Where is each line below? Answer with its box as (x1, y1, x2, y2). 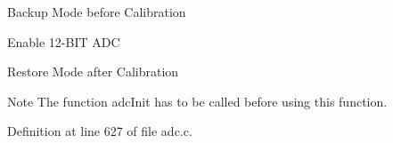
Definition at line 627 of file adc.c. (7, 122, 192, 140)
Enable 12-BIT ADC (7, 32, 120, 51)
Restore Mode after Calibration (7, 62, 179, 81)
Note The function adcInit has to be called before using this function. (7, 91, 388, 110)
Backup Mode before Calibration (7, 3, 186, 20)
